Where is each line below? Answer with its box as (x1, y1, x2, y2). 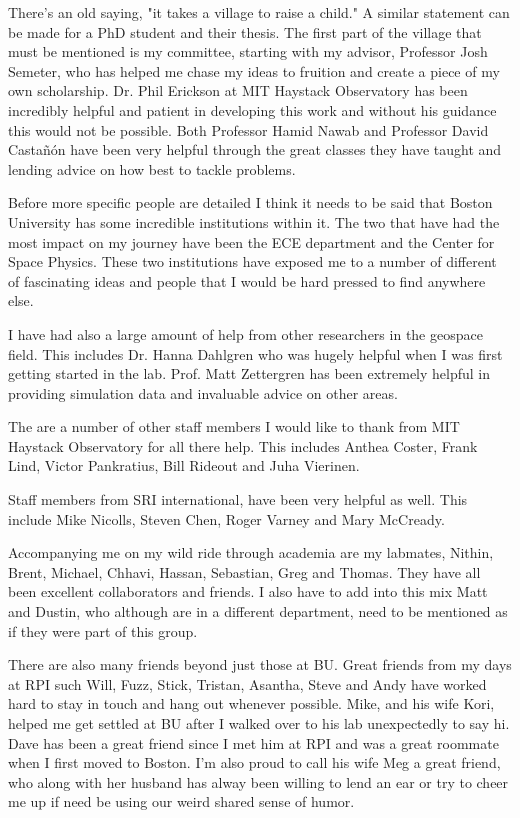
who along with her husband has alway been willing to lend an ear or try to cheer (8, 771, 509, 792)
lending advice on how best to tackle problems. (8, 158, 296, 179)
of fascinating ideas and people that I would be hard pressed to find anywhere (8, 270, 486, 291)
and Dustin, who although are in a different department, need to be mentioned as (8, 601, 508, 622)
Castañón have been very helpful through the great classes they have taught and (8, 139, 502, 160)
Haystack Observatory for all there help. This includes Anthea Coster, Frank (8, 435, 478, 456)
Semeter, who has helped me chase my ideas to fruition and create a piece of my (8, 60, 500, 81)
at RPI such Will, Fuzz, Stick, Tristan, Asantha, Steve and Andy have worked (8, 673, 487, 694)
